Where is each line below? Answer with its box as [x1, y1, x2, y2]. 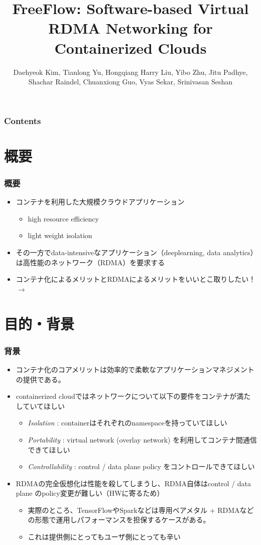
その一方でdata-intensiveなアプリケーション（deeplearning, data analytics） [16, 247, 254, 257]
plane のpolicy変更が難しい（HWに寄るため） [16, 488, 164, 498]
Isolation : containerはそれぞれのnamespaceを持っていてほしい [28, 417, 227, 428]
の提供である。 [16, 374, 65, 384]
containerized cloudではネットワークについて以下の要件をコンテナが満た [16, 391, 251, 401]
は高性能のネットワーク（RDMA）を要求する [16, 257, 165, 267]
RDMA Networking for [48, 18, 213, 38]
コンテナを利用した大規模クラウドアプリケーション [16, 196, 185, 207]
